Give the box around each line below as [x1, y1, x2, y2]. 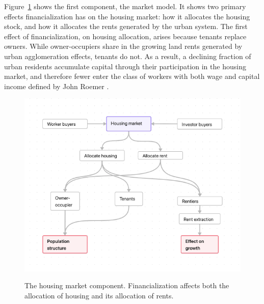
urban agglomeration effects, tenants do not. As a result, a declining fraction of [4, 50, 251, 61]
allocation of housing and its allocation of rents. [24, 290, 174, 300]
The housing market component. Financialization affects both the [24, 280, 229, 291]
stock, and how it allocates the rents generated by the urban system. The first [4, 21, 248, 32]
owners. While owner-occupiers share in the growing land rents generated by [4, 41, 243, 51]
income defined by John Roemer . [4, 80, 109, 91]
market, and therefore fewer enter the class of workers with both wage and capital [4, 71, 260, 81]
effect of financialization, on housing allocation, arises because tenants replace [4, 31, 247, 41]
